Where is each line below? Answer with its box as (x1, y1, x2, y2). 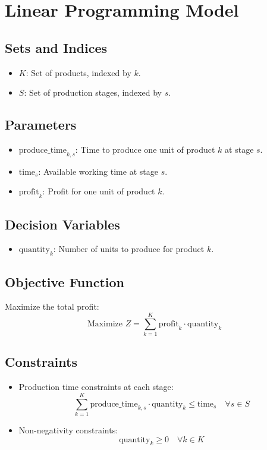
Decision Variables (5, 215, 120, 233)
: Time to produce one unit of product (75, 143, 215, 155)
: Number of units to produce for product (53, 243, 205, 255)
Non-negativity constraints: (18, 424, 118, 436)
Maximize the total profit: (5, 300, 99, 313)
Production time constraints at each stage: (18, 380, 174, 393)
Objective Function (5, 272, 125, 291)
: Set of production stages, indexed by (24, 86, 162, 99)
